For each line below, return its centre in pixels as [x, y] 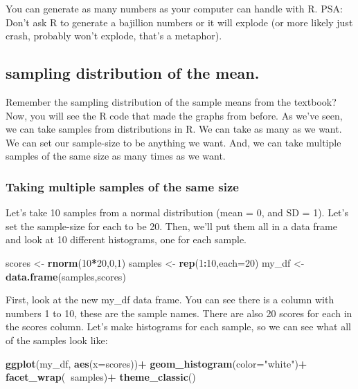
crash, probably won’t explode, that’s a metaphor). [114, 36]
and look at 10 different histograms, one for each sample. [126, 239]
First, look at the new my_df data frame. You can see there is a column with [170, 300]
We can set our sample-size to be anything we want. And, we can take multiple [173, 142]
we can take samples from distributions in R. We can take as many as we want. [174, 129]
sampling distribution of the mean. [133, 73]
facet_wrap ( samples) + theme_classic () [101, 377]
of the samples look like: [57, 340]
